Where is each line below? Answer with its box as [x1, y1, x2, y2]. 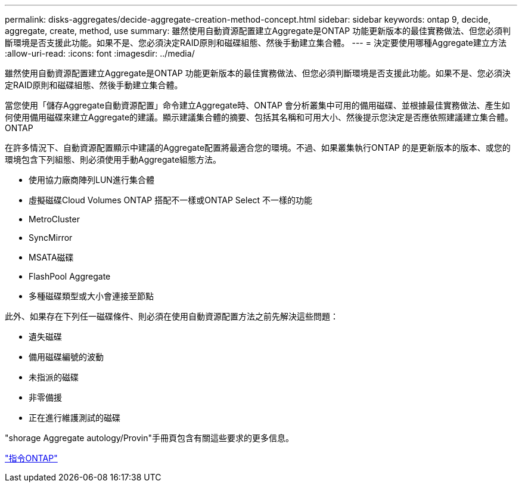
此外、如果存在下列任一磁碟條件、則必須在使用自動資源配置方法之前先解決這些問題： [5, 311, 338, 321]
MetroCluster [29, 214, 80, 224]
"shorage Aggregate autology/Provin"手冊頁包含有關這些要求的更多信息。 [5, 433, 294, 443]
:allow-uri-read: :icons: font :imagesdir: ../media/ [5, 48, 195, 58]
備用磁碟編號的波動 [29, 352, 104, 362]
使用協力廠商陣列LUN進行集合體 [29, 175, 154, 185]
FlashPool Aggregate [29, 271, 111, 281]
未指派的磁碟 [29, 372, 79, 382]
